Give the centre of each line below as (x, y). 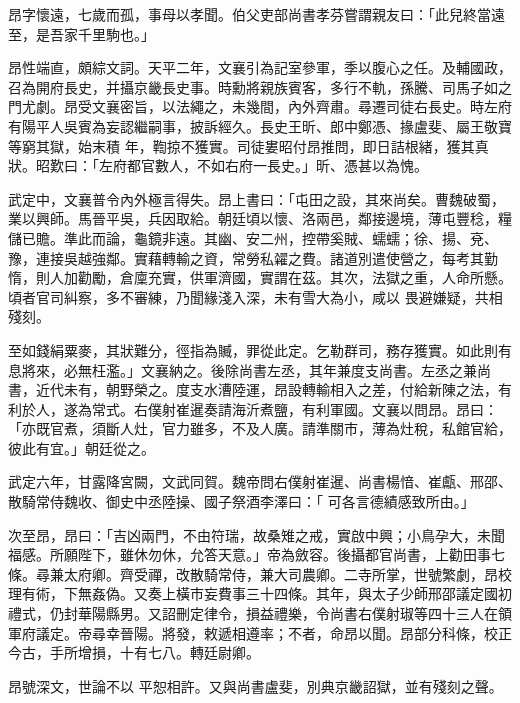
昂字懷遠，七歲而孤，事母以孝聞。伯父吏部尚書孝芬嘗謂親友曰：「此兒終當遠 (256, 14)
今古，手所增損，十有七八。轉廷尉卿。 (134, 652)
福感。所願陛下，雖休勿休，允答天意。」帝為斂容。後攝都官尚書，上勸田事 (249, 554)
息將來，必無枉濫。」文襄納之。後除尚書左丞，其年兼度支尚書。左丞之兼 (242, 369)
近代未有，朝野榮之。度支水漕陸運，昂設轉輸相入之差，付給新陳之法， (266, 389)
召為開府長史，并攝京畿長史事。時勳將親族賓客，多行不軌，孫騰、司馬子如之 (260, 86)
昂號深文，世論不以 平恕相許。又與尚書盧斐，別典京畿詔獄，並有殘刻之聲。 (255, 685)
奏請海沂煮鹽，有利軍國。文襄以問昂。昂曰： (350, 408)
